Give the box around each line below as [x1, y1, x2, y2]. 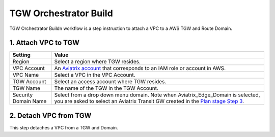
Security [12, 91, 33, 98]
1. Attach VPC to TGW [9, 39, 80, 47]
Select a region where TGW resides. [54, 58, 141, 65]
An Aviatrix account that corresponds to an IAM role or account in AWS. [54, 65, 226, 72]
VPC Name [12, 72, 39, 79]
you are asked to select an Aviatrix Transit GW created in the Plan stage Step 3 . [54, 98, 244, 105]
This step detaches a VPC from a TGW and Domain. [9, 124, 118, 130]
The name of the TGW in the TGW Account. [54, 85, 159, 92]
